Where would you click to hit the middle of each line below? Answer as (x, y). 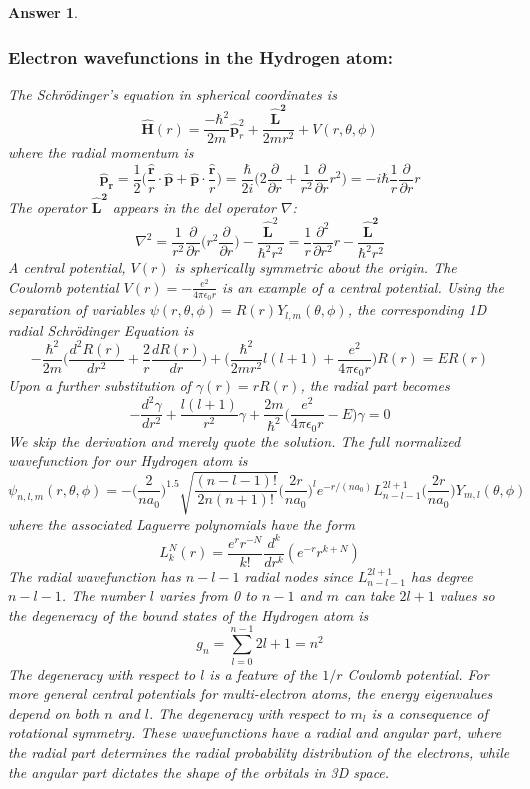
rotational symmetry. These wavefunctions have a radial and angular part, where (255, 732)
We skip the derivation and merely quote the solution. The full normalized (234, 440)
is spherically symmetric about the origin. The (315, 267)
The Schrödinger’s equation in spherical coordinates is (172, 93)
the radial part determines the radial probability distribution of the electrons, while (259, 751)
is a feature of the (263, 673)
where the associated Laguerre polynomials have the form (181, 523)
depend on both (54, 712)
